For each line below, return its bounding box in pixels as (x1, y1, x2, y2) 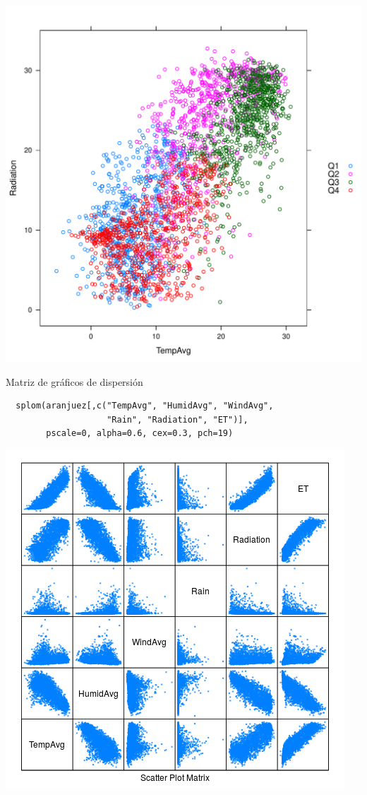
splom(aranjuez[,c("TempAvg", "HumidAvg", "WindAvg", (16, 401, 274, 411)
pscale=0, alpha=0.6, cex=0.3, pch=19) (46, 428, 234, 439)
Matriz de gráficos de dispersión (6, 374, 143, 389)
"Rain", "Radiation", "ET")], (107, 414, 248, 425)
